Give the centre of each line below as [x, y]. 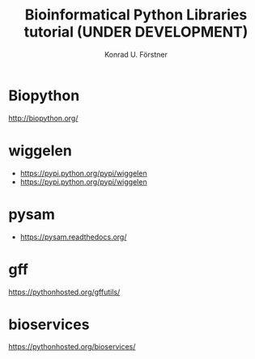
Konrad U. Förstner [136, 54]
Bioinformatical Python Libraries [136, 15]
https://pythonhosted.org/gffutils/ [64, 292]
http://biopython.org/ [43, 118]
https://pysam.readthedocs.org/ [73, 237]
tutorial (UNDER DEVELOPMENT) [136, 32]
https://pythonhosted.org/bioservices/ [72, 347]
